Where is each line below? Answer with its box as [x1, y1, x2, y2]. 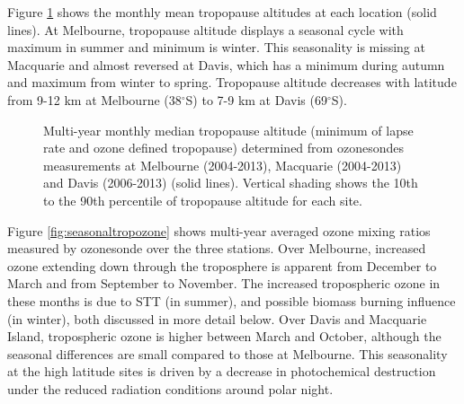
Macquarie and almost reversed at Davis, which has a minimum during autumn [7, 55, 445, 74]
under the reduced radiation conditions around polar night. [7, 379, 334, 398]
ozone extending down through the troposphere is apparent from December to [7, 256, 437, 275]
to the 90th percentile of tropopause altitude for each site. [43, 190, 362, 209]
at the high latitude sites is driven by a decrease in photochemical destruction [7, 362, 436, 381]
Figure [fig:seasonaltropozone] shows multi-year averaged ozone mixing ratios [7, 221, 431, 240]
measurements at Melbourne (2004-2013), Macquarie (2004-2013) [43, 155, 402, 174]
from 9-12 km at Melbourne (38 [7, 90, 182, 109]
